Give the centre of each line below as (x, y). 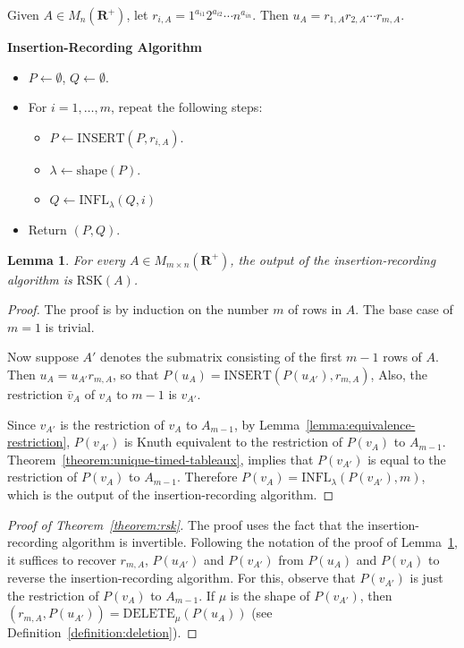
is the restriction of (112, 424)
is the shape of (270, 595)
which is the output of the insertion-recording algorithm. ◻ (171, 494)
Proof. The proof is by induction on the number (138, 309)
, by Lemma (267, 424)
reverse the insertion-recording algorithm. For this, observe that (181, 578)
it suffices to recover (62, 559)
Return (47, 229)
